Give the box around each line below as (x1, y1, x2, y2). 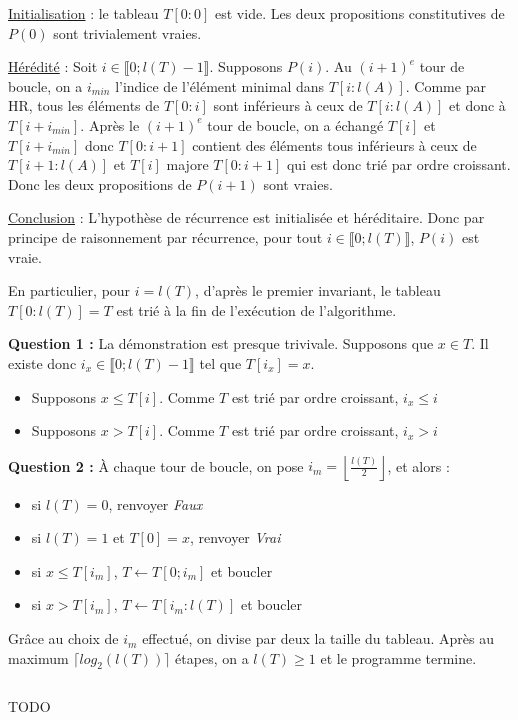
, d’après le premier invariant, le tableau (195, 280, 441, 301)
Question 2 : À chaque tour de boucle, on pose (8, 455, 304, 476)
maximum (8, 647, 69, 668)
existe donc (8, 352, 77, 373)
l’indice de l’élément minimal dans (115, 75, 325, 96)
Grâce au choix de (8, 628, 119, 649)
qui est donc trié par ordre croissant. (286, 154, 511, 175)
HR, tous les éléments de (8, 95, 160, 116)
